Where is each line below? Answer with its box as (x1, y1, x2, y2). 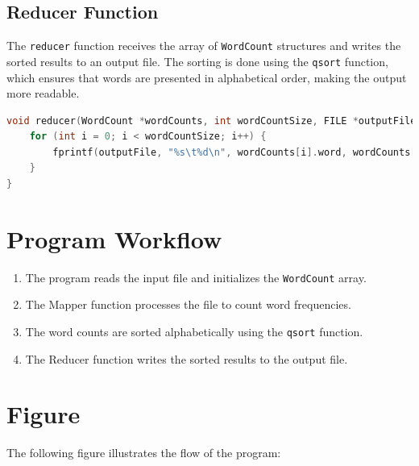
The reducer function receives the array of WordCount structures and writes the (6, 37, 401, 54)
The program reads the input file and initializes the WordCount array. (25, 268, 367, 285)
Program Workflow (6, 222, 222, 255)
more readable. (6, 85, 80, 102)
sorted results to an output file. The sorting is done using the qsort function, (6, 52, 388, 69)
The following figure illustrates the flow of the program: (6, 444, 281, 461)
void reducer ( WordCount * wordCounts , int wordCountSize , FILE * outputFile (6, 114, 417, 127)
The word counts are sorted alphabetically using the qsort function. (25, 323, 363, 340)
